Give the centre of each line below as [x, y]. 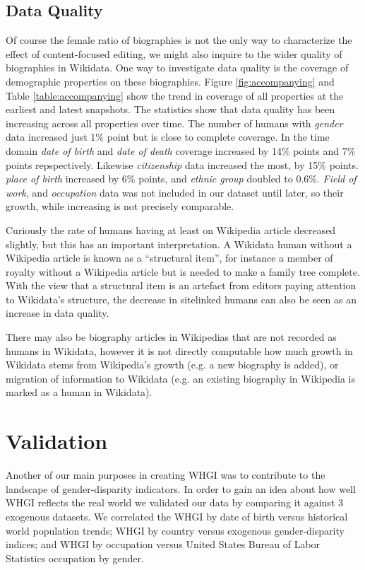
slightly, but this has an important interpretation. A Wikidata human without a [179, 244]
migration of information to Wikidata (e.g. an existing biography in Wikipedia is [181, 378]
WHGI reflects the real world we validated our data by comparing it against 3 [174, 502]
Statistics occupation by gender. [75, 558]
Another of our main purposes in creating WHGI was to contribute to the [166, 475]
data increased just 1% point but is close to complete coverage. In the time [168, 137]
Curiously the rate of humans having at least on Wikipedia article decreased [171, 229]
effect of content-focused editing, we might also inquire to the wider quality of [174, 53]
